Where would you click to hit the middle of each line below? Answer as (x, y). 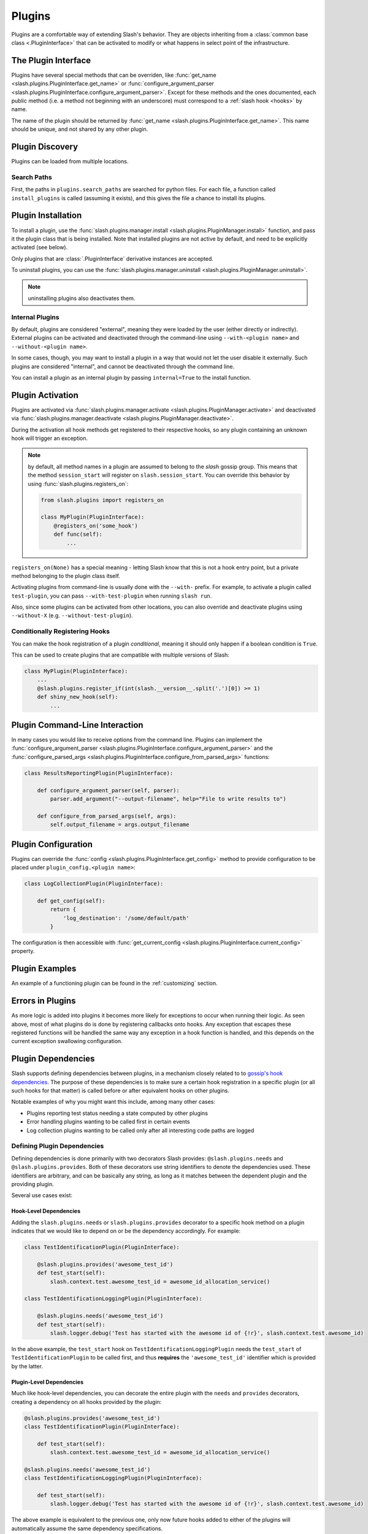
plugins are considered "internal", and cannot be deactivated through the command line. (123, 366)
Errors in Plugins (44, 1001)
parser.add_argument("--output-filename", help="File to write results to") (168, 799)
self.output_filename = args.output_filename (120, 825)
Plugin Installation (47, 216)
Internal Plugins (35, 317)
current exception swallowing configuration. (67, 1041)
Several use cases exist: (42, 1195)
